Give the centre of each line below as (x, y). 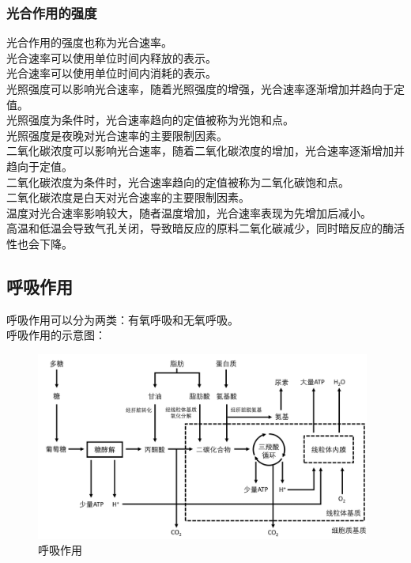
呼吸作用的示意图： (56, 335)
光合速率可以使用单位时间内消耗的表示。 (111, 73)
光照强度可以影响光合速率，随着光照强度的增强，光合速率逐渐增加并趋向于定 (205, 89)
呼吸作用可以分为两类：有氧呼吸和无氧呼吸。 (123, 319)
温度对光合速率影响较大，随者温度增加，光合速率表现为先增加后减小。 (189, 212)
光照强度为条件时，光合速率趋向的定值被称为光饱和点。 (150, 120)
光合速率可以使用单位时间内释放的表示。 (111, 57)
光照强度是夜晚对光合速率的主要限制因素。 (117, 135)
